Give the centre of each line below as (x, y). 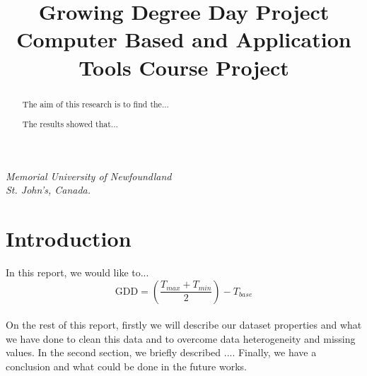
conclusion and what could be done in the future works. (126, 366)
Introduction (69, 239)
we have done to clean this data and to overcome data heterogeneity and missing (181, 338)
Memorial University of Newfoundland (89, 176)
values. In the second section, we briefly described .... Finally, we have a (161, 352)
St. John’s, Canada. (48, 190)
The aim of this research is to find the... (95, 104)
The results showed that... (70, 124)
